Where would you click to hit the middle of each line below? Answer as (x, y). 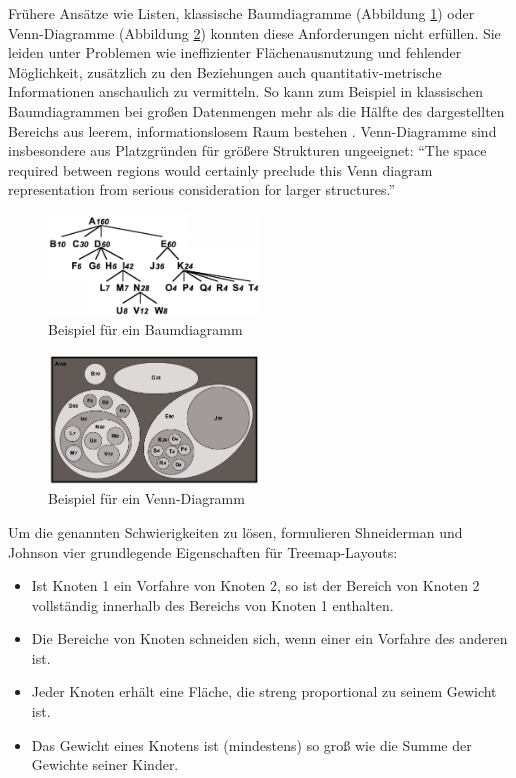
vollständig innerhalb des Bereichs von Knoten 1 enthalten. (212, 604)
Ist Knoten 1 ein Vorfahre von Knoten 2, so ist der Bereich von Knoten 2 (255, 585)
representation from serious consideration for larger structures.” (202, 189)
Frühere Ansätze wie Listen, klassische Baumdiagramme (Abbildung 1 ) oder (241, 13)
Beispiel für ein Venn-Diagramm (146, 498)
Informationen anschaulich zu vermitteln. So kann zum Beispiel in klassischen (246, 91)
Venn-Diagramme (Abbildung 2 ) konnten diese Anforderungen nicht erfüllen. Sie (254, 32)
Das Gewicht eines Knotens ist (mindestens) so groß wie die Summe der (251, 744)
